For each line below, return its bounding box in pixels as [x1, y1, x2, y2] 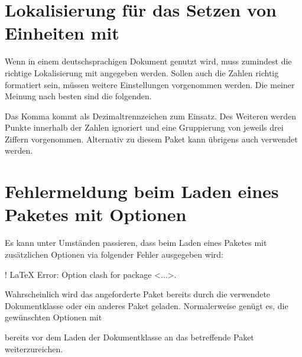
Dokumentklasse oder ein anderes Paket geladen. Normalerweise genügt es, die [5, 299, 288, 311]
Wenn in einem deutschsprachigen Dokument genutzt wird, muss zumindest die [5, 55, 292, 67]
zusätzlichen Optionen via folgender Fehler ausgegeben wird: [5, 248, 223, 260]
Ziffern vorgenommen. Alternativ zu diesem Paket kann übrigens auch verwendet [5, 132, 298, 145]
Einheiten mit [5, 21, 119, 45]
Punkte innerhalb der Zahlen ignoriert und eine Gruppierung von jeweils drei [5, 121, 284, 134]
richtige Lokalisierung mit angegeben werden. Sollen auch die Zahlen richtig [5, 66, 279, 79]
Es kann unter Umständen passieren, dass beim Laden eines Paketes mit [5, 236, 267, 249]
